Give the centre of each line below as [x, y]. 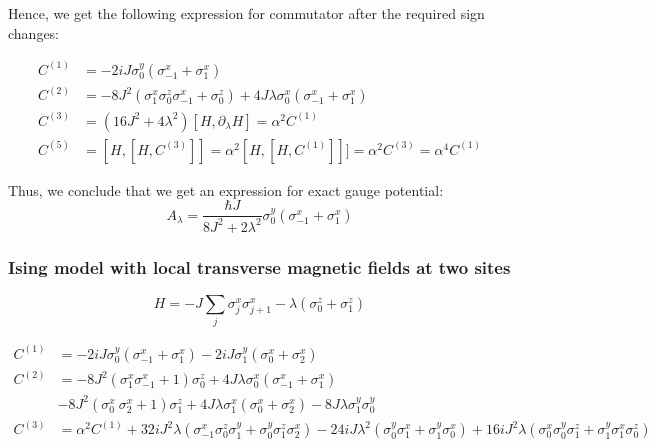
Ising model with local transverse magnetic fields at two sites [259, 266]
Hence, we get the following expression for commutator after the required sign [246, 13]
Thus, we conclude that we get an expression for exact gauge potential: [226, 189]
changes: [34, 32]
